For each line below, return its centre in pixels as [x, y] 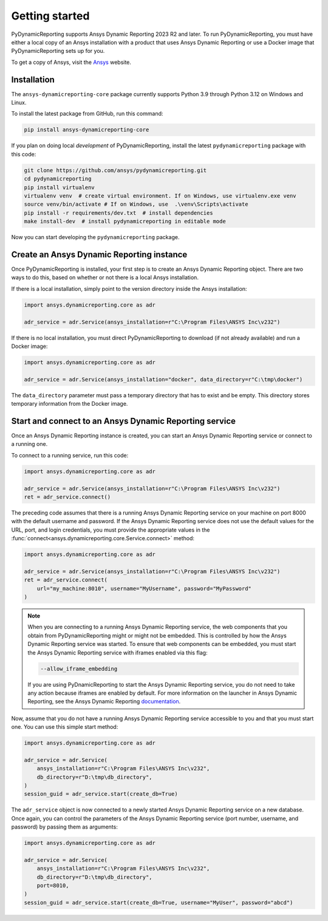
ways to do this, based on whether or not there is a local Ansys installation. [105, 277]
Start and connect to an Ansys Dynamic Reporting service [124, 421]
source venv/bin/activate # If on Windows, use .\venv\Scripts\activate [136, 204]
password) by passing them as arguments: [64, 827]
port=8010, [53, 886]
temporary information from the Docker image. [70, 404]
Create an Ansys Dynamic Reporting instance [99, 255]
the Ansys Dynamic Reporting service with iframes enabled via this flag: [118, 652]
